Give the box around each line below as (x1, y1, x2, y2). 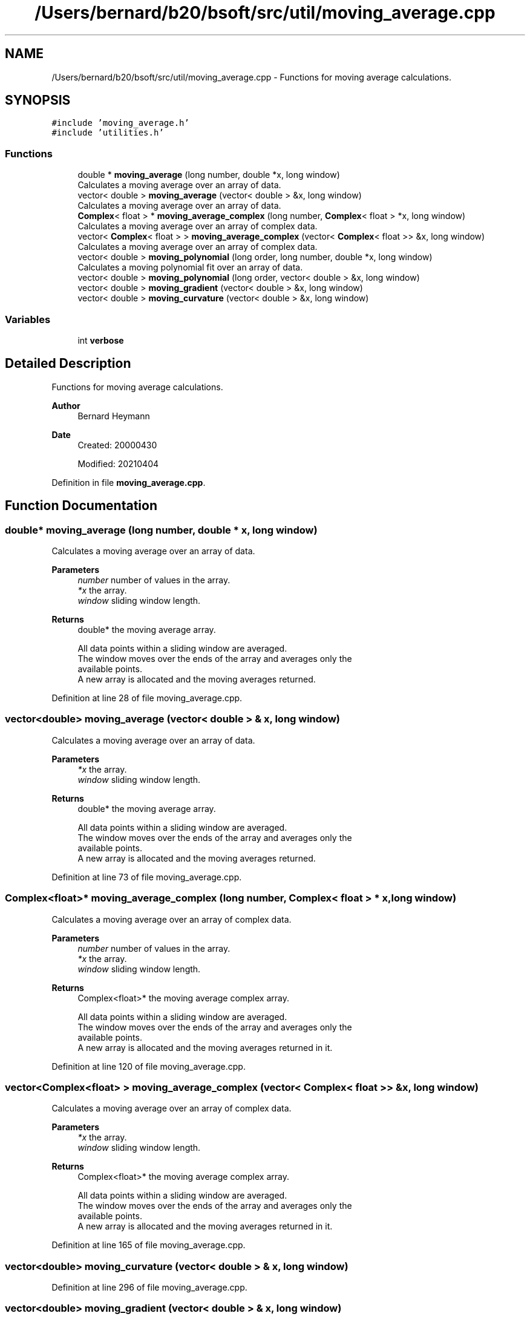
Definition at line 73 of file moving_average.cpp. (51, 871, 242, 882)
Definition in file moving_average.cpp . (51, 477, 206, 488)
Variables (5, 313, 51, 326)
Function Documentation (5, 498, 157, 514)
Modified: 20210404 (77, 458, 159, 469)
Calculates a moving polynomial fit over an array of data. (77, 262, 303, 273)
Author (51, 400, 80, 411)
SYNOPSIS (5, 93, 71, 108)
